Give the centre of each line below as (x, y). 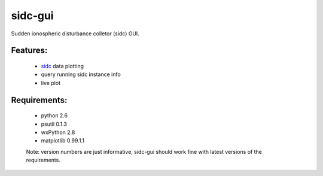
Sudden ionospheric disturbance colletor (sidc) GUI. (75, 34)
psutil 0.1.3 (54, 124)
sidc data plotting (62, 66)
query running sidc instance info (81, 74)
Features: (29, 51)
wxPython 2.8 (58, 132)
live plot (51, 83)
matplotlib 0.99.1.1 (63, 141)
